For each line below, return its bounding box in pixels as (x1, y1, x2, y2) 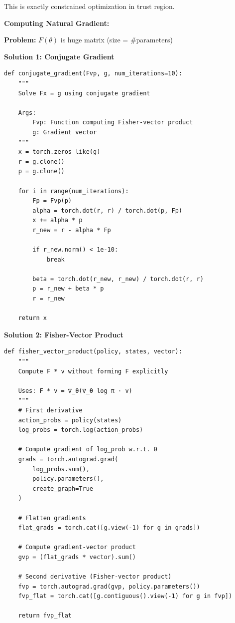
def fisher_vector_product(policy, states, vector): (4, 348, 182, 355)
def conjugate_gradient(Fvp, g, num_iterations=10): (4, 70, 182, 77)
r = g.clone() (18, 158, 65, 165)
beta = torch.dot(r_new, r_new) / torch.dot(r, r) (32, 275, 204, 283)
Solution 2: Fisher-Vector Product (4, 329, 123, 339)
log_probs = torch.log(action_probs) (18, 426, 143, 434)
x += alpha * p (32, 217, 83, 224)
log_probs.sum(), (32, 465, 90, 473)
